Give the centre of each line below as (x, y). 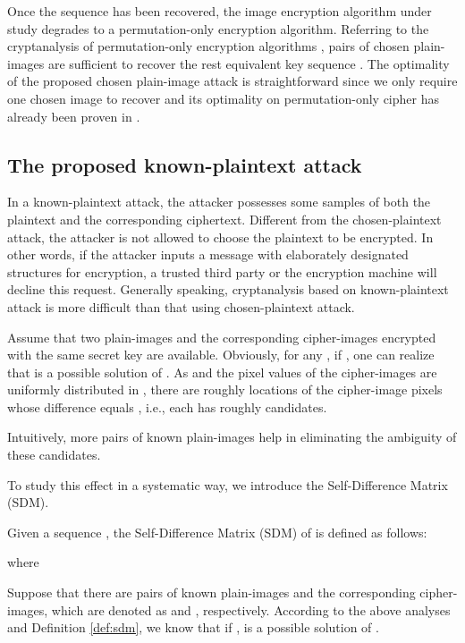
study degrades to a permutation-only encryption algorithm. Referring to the (218, 28)
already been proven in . (74, 116)
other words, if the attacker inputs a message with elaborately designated (208, 254)
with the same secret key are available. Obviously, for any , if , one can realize (221, 355)
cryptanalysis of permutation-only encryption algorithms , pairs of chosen (208, 46)
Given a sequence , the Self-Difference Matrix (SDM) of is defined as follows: (217, 532)
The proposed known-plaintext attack (185, 164)
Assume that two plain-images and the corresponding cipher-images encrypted (222, 337)
